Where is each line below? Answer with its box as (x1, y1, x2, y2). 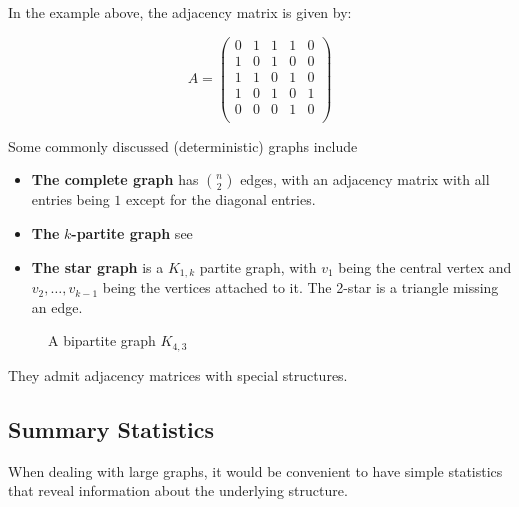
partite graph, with (199, 256, 317, 277)
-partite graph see (71, 223, 193, 244)
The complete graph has (31, 169, 199, 190)
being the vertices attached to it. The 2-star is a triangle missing (102, 277, 499, 298)
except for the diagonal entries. (126, 189, 316, 210)
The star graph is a (31, 256, 164, 277)
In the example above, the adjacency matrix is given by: (8, 2, 352, 22)
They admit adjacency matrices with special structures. (8, 364, 348, 385)
